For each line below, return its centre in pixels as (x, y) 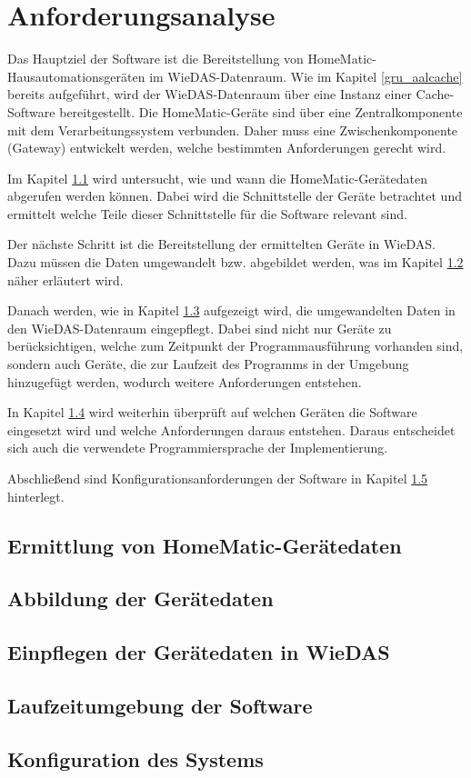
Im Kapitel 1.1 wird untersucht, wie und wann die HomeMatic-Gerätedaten (217, 178)
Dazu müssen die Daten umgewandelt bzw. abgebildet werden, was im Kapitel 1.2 (235, 262)
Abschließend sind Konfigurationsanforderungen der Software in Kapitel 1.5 (218, 478)
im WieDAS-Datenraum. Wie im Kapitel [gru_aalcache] (306, 76)
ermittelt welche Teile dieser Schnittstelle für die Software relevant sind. (207, 213)
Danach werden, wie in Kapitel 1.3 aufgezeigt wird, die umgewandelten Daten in (231, 310)
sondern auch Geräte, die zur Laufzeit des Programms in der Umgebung (208, 364)
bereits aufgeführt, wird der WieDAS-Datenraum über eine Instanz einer (210, 94)
